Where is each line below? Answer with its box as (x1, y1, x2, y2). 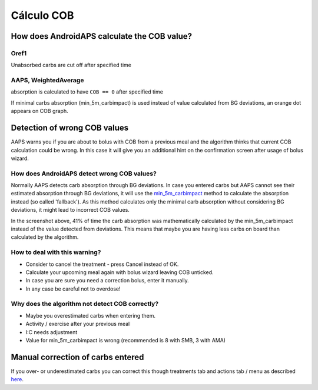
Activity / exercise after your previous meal (25, 321, 130, 328)
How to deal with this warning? (11, 248, 101, 256)
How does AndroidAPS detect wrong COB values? (11, 169, 157, 178)
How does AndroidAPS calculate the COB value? (11, 31, 193, 41)
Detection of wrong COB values (11, 123, 129, 133)
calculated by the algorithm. (11, 234, 79, 241)
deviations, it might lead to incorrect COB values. (11, 206, 130, 214)
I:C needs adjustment (25, 328, 78, 335)
